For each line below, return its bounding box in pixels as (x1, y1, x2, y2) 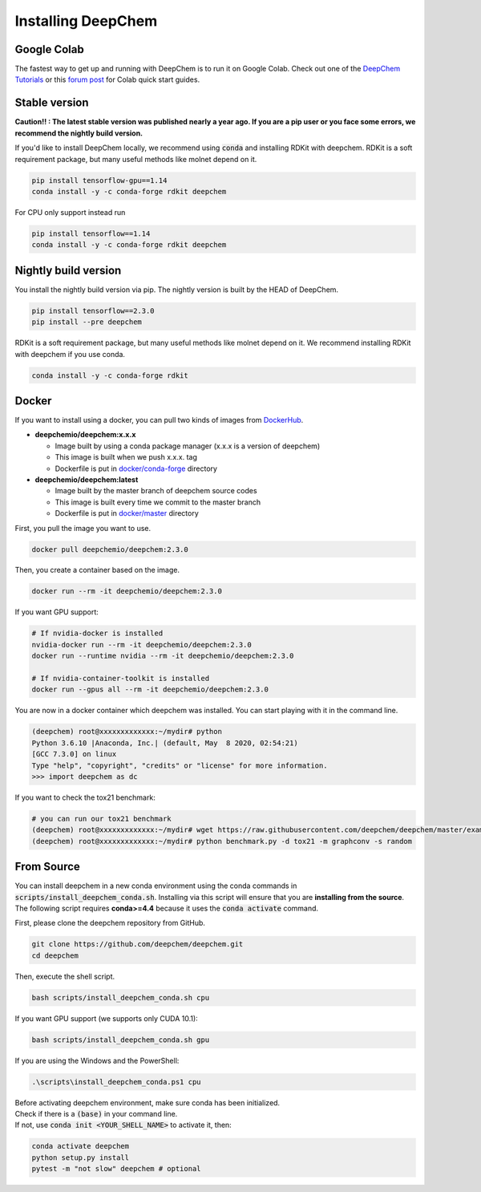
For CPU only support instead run (14, 207, 126, 217)
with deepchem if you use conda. (14, 349, 126, 359)
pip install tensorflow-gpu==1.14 (31, 176, 168, 184)
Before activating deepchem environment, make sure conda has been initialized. (14, 1097, 281, 1107)
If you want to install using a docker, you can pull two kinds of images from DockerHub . (14, 416, 304, 424)
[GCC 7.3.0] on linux (31, 750, 117, 759)
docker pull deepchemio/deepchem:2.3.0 (31, 545, 188, 553)
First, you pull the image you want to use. (14, 523, 152, 533)
